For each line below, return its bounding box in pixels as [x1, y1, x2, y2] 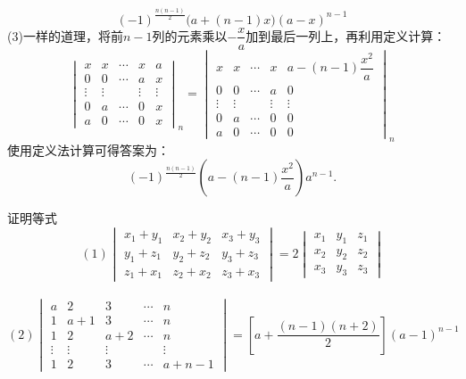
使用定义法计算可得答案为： [7, 140, 170, 159]
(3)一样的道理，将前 [7, 26, 123, 45]
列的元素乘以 [152, 26, 228, 45]
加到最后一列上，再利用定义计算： [245, 26, 446, 45]
